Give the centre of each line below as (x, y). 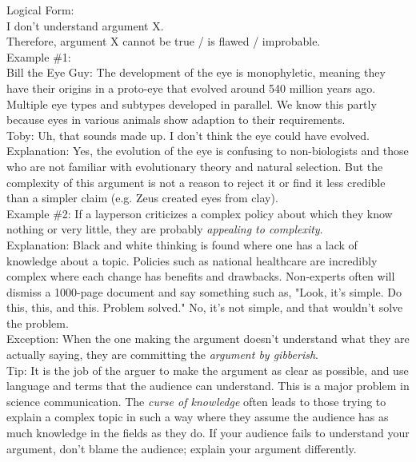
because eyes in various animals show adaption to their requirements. (176, 119)
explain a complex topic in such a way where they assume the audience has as (198, 417)
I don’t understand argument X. (85, 25)
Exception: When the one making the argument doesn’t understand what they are (208, 339)
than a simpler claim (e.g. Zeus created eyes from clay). (142, 198)
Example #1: (39, 56)
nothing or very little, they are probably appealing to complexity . (165, 229)
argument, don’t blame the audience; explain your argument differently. (182, 448)
